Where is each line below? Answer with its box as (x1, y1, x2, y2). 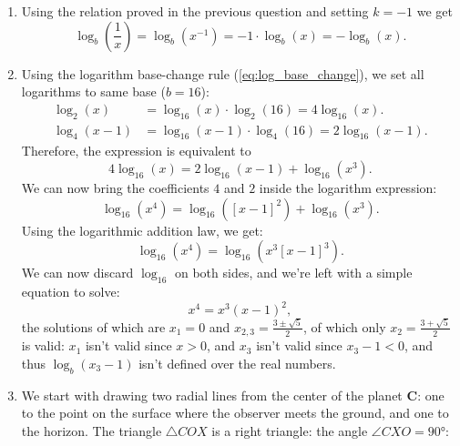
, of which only (302, 317, 386, 336)
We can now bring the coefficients (21, 178, 210, 198)
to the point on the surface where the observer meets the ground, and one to (21, 403, 449, 422)
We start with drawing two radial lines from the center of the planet (21, 385, 403, 404)
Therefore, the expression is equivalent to (21, 141, 251, 160)
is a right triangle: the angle (211, 421, 368, 440)
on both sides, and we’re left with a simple (174, 263, 413, 282)
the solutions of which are (21, 317, 166, 336)
